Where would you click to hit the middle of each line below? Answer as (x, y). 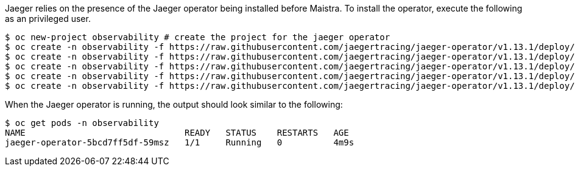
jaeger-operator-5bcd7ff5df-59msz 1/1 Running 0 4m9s (180, 142)
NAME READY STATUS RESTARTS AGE (177, 133)
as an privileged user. (48, 19)
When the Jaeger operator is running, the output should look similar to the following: (174, 104)
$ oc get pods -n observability (82, 123)
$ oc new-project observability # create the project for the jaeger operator (198, 37)
